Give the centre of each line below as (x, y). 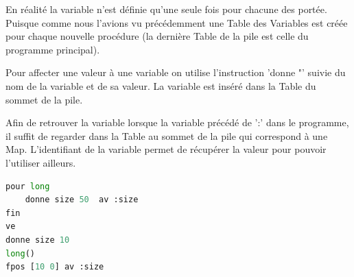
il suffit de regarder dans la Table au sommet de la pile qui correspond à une (167, 135)
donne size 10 (38, 240)
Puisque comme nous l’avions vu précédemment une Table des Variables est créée (177, 22)
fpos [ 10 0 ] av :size (55, 267)
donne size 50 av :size (82, 200)
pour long (28, 186)
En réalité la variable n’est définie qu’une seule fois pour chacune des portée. (166, 9)
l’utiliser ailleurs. (41, 162)
